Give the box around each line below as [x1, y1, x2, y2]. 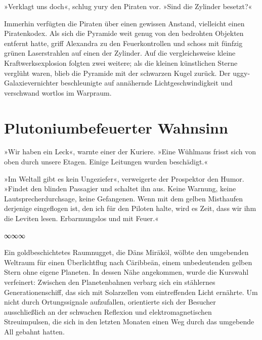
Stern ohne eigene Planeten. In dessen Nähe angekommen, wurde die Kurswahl [4, 267, 249, 277]
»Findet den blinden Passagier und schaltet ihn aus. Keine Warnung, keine [4, 183, 236, 194]
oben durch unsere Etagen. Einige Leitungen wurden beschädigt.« [4, 156, 208, 167]
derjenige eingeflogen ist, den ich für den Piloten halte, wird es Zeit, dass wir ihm [4, 203, 256, 214]
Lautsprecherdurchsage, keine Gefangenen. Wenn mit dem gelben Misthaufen [4, 193, 243, 203]
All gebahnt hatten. [4, 326, 65, 336]
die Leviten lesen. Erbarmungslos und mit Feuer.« [4, 213, 159, 224]
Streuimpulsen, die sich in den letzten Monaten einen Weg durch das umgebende [4, 316, 254, 327]
